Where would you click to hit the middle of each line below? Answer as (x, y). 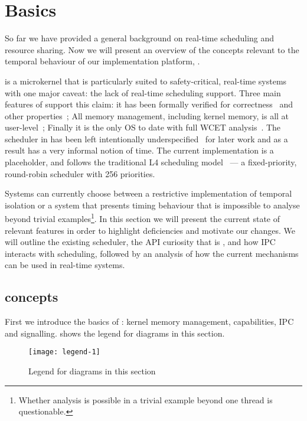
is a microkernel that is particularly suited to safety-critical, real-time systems (146, 81)
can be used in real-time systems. (65, 265)
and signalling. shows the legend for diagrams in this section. (115, 333)
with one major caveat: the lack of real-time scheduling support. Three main (143, 92)
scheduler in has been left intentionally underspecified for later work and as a (146, 138)
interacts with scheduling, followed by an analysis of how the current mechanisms (152, 253)
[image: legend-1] (64, 352)
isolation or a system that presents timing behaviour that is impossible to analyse (152, 205)
